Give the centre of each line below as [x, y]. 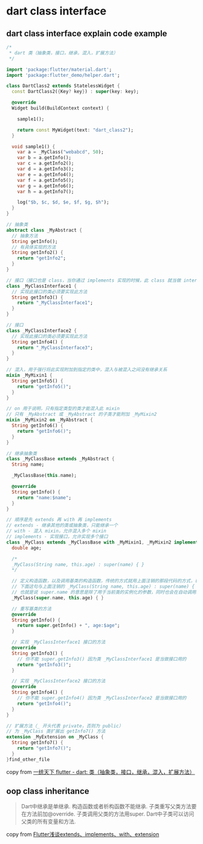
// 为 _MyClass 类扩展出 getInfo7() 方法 [56, 732]
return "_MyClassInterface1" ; [55, 303]
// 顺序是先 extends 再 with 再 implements [59, 520]
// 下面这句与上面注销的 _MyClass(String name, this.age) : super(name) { [103, 587]
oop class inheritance [48, 791]
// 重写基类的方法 [32, 609]
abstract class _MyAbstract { [44, 230]
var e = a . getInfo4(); [46, 174]
